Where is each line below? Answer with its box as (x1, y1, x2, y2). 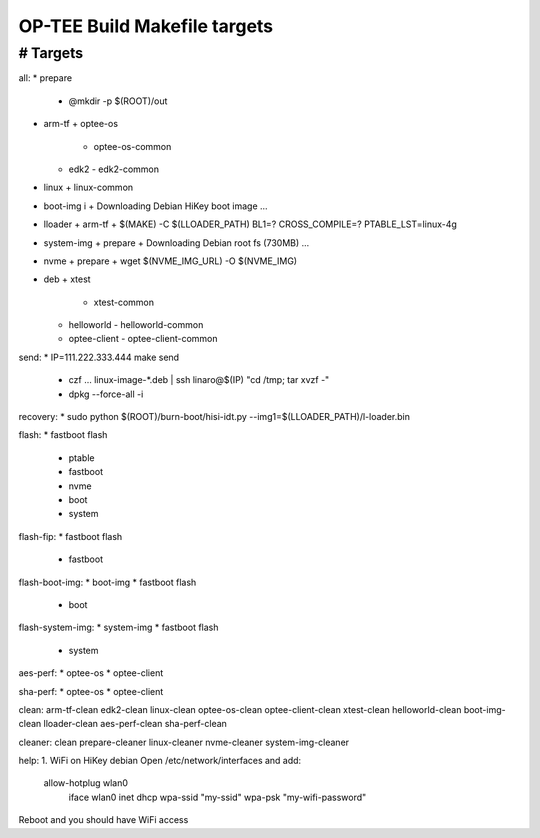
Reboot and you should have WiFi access (18, 814, 189, 826)
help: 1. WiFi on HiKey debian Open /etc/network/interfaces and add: (18, 755, 302, 767)
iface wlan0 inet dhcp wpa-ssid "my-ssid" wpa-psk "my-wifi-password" (68, 791, 367, 803)
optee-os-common (93, 140, 172, 152)
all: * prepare (18, 72, 73, 84)
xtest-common (93, 296, 155, 308)
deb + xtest (43, 273, 91, 285)
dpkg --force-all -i (68, 388, 144, 400)
